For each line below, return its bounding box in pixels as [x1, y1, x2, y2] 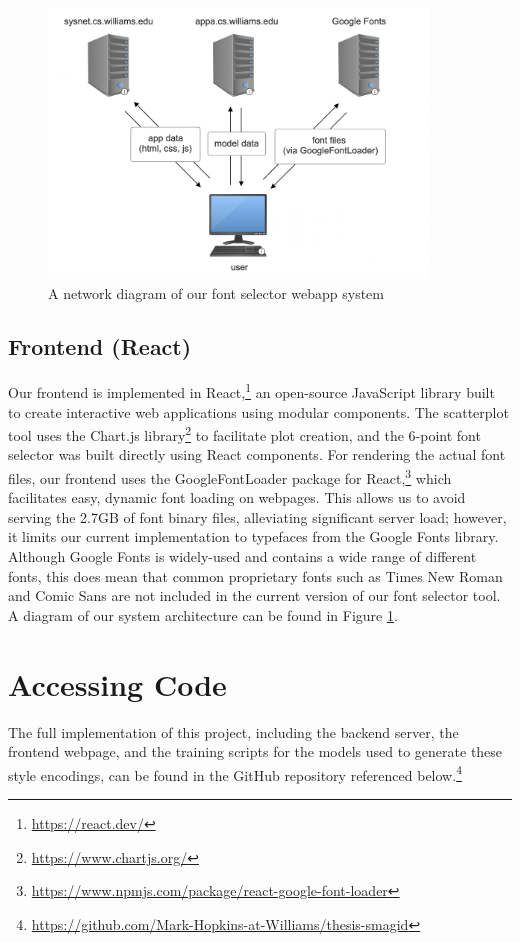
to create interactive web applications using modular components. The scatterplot [8, 401, 509, 422]
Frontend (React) [8, 331, 192, 362]
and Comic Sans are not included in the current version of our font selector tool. [8, 585, 501, 606]
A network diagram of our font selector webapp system [48, 282, 384, 303]
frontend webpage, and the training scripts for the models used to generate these [8, 741, 503, 762]
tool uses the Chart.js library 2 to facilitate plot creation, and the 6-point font [8, 422, 481, 445]
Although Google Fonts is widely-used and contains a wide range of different [8, 546, 477, 567]
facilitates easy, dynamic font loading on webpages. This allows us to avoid [8, 487, 466, 508]
